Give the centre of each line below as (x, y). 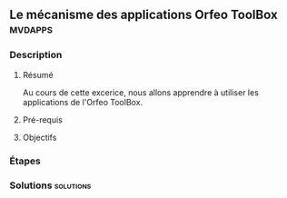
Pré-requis (43, 119)
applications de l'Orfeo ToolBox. (83, 102)
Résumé (38, 74)
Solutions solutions (50, 185)
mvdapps (31, 30)
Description (36, 55)
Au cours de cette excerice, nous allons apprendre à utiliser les (140, 92)
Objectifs (40, 137)
